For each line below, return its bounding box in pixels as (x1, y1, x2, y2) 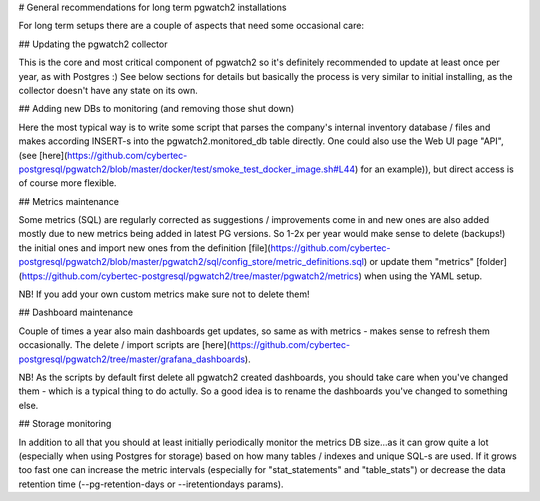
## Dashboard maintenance (18, 306, 134, 319)
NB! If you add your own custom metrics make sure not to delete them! (18, 288, 310, 300)
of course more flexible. (18, 177, 117, 189)
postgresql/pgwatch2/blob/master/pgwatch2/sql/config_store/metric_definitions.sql (18, 256, 365, 268)
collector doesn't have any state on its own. (18, 84, 199, 96)
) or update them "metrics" (363, 256, 475, 268)
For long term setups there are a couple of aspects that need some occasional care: (18, 20, 365, 32)
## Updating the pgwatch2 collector (18, 38, 168, 50)
